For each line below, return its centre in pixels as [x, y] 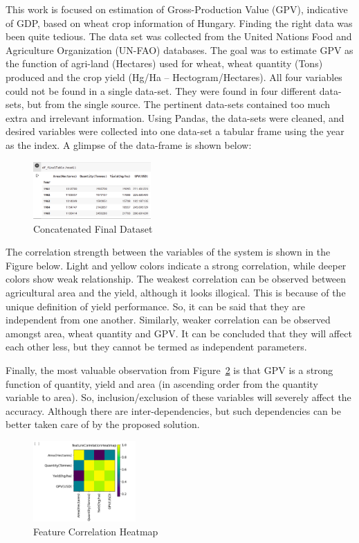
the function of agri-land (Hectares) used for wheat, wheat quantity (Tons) [164, 63]
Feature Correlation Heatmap [96, 531]
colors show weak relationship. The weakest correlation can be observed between [176, 279]
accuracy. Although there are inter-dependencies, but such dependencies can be [173, 410]
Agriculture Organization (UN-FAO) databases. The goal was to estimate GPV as [179, 50]
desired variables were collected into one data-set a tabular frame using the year [175, 131]
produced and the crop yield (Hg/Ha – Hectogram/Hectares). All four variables [174, 77]
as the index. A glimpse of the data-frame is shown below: [129, 144]
